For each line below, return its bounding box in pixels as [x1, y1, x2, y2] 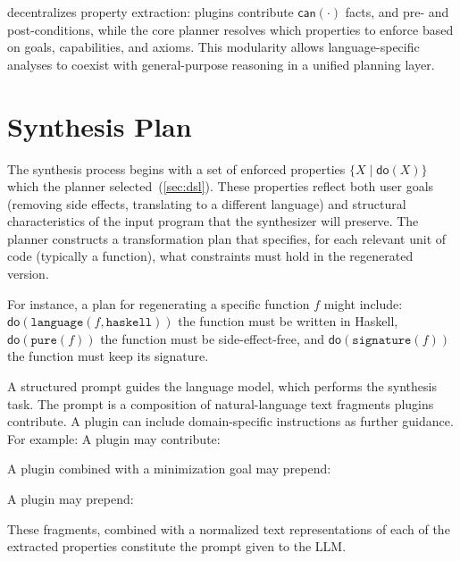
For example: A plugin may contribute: [7, 429, 221, 448]
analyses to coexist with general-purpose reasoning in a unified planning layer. [7, 54, 435, 73]
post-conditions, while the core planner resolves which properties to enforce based [7, 20, 454, 38]
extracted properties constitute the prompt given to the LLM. [7, 537, 347, 556]
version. [7, 264, 49, 283]
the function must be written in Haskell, [178, 312, 398, 331]
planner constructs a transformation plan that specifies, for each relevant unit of [7, 229, 447, 247]
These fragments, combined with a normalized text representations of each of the [7, 519, 450, 538]
